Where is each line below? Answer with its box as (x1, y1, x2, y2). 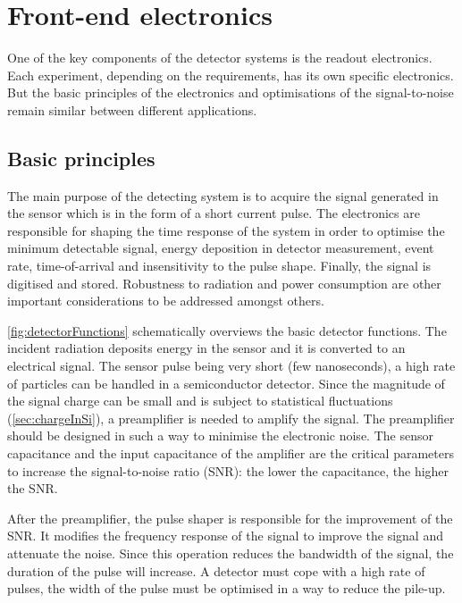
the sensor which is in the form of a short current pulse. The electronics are (7, 204, 420, 222)
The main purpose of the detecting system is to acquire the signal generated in (7, 186, 439, 205)
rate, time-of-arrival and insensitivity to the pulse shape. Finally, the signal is (7, 256, 432, 275)
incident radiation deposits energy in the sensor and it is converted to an (7, 339, 406, 357)
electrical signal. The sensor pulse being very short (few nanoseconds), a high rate (7, 356, 456, 375)
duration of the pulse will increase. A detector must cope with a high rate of (7, 561, 425, 580)
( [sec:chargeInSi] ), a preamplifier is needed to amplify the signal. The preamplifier (7, 408, 455, 427)
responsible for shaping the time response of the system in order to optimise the (7, 221, 445, 239)
